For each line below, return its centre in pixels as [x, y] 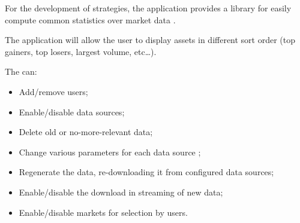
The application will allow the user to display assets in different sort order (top [150, 40]
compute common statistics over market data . [90, 19]
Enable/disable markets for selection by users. [103, 212]
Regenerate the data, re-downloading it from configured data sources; [146, 172]
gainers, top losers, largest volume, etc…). [81, 51]
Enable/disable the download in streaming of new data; [121, 192]
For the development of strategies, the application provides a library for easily [148, 8]
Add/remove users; [53, 91]
